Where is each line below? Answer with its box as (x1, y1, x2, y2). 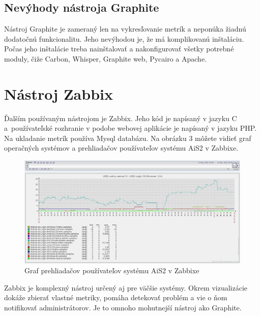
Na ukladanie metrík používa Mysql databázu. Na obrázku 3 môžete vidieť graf (4, 132, 251, 143)
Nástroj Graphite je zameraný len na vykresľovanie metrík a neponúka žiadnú (4, 23, 246, 34)
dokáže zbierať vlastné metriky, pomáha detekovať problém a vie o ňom (4, 292, 227, 303)
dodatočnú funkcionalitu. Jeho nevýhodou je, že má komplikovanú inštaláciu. (4, 33, 244, 44)
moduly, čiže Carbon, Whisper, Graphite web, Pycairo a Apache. (4, 53, 207, 64)
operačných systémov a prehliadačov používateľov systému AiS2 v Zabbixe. (4, 142, 239, 153)
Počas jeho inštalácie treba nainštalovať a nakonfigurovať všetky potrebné (4, 43, 234, 54)
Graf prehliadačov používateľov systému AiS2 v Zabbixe (24, 265, 199, 276)
